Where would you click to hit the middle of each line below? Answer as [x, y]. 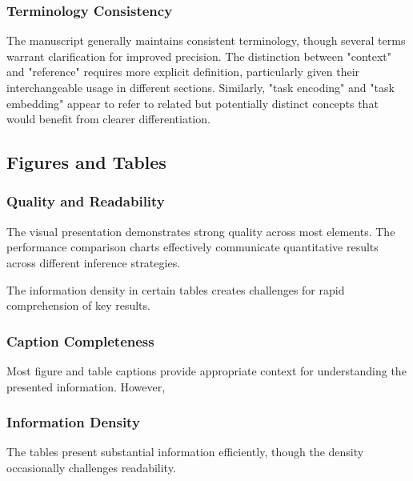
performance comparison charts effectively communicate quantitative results [192, 247]
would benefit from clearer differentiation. [108, 119]
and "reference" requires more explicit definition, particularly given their [183, 72]
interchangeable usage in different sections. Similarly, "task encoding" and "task [200, 87]
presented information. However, [86, 386]
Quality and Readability [86, 201]
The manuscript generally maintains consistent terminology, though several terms [206, 40]
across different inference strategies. [94, 262]
